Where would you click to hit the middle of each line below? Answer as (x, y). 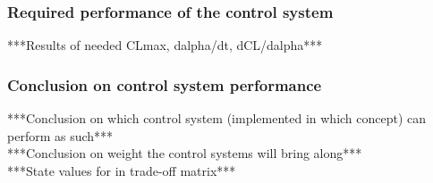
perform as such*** (60, 135)
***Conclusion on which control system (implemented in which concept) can (217, 118)
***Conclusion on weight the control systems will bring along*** (185, 153)
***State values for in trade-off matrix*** (122, 170)
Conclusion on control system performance (165, 84)
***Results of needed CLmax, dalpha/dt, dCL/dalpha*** (165, 45)
